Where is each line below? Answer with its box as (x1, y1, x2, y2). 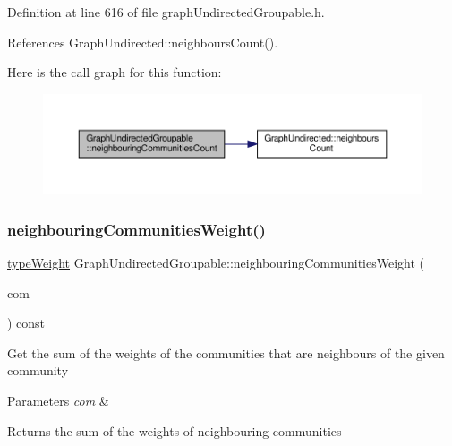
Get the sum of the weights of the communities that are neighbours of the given (7, 343, 445, 362)
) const (7, 313, 46, 332)
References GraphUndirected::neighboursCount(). (7, 32, 278, 51)
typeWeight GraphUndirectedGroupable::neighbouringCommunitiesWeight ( (7, 253, 425, 271)
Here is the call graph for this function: (7, 63, 222, 81)
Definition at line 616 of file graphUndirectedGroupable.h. (7, 3, 325, 21)
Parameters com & (7, 390, 109, 409)
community (7, 361, 69, 380)
